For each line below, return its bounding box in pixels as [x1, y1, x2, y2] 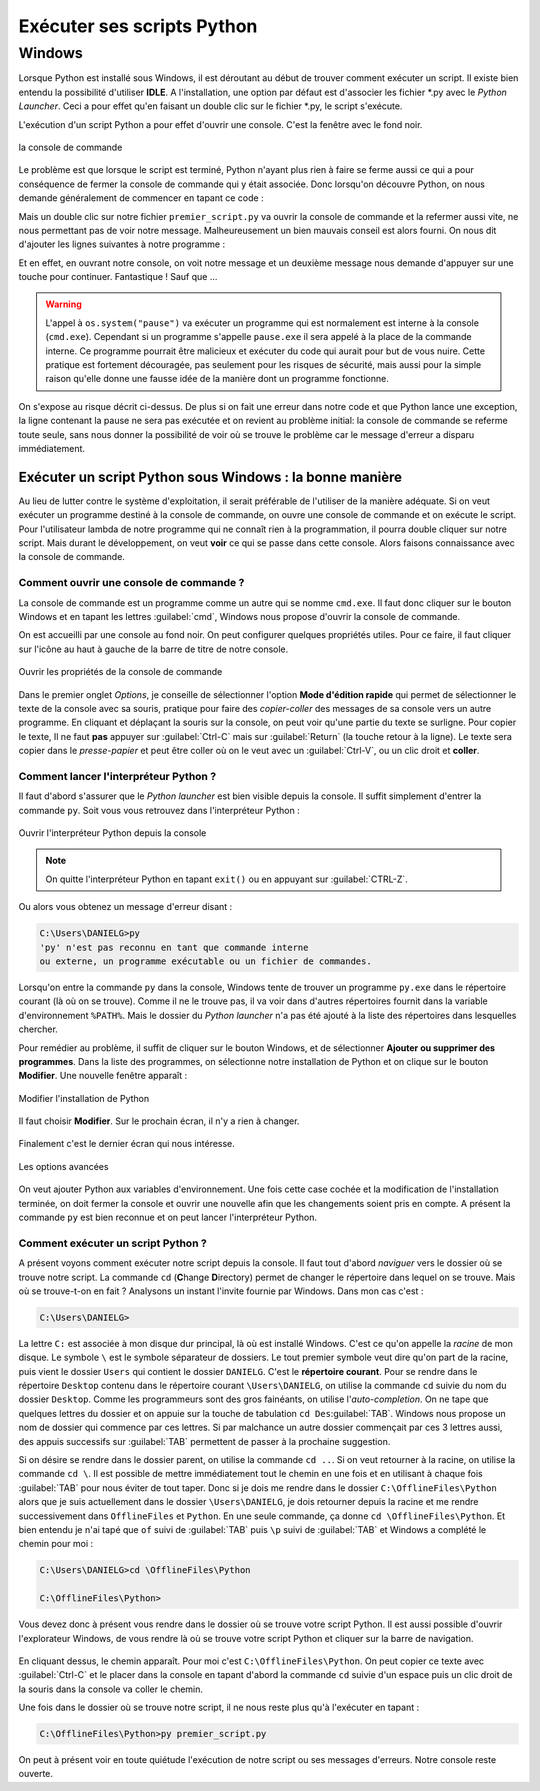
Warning [45, 298, 82, 310]
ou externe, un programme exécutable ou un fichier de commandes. [39, 955, 372, 967]
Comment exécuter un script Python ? [18, 1236, 207, 1250]
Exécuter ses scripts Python [18, 15, 258, 37]
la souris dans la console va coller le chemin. [18, 1683, 204, 1695]
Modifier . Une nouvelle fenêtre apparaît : [18, 1070, 188, 1082]
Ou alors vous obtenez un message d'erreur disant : [18, 901, 233, 913]
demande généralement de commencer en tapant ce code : [18, 192, 264, 204]
